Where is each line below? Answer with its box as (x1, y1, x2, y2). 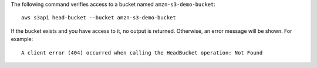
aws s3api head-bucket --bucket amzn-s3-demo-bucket (21, 15, 176, 21)
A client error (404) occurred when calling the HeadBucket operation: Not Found (21, 49, 263, 56)
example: (11, 36, 33, 43)
